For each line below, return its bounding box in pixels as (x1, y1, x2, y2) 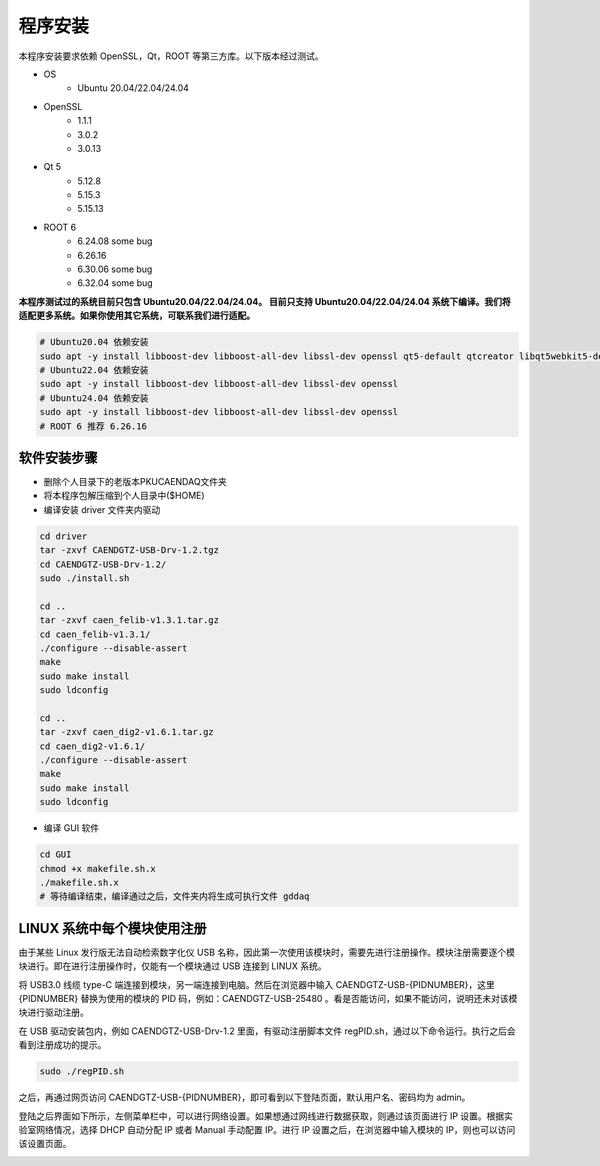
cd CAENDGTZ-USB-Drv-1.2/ (39, 558, 167, 570)
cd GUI (39, 849, 72, 860)
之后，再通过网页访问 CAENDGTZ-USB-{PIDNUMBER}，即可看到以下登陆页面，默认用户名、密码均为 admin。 (18, 1091, 471, 1104)
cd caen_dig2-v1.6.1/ (39, 740, 146, 752)
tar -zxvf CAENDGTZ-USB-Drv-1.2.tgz (39, 545, 220, 556)
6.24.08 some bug (77, 235, 153, 247)
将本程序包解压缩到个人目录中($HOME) (43, 490, 205, 502)
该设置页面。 (18, 1138, 72, 1150)
